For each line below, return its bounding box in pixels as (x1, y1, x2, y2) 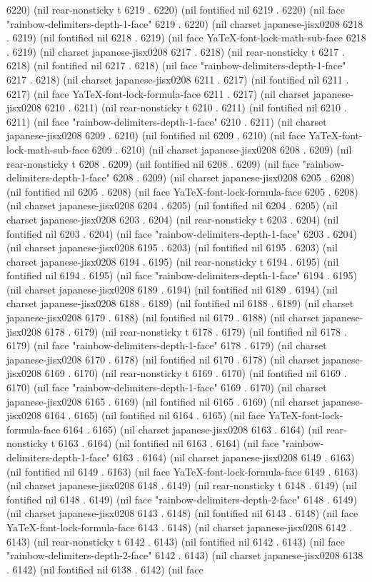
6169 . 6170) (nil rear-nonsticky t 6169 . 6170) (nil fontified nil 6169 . (44, 366, 347, 381)
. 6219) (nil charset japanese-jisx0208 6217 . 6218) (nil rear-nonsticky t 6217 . (6, 44, 345, 59)
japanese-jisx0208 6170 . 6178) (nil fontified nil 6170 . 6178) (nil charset (6, 351, 320, 366)
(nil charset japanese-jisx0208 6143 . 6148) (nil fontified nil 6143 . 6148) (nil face (6, 506, 358, 521)
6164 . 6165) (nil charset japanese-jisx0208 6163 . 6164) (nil (63, 421, 323, 436)
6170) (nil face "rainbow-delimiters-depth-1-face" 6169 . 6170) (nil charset (6, 380, 327, 395)
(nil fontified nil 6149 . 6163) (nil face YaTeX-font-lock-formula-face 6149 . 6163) (6, 463, 358, 478)
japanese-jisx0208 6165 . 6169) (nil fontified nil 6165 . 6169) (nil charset (6, 393, 320, 408)
